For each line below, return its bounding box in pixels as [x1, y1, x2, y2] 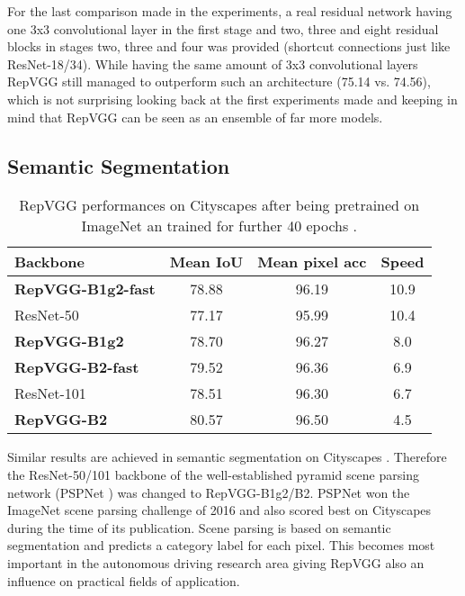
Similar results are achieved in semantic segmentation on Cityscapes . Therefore [7, 447, 447, 466]
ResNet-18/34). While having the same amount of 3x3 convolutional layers [7, 54, 418, 73]
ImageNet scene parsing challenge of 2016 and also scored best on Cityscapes [7, 501, 432, 519]
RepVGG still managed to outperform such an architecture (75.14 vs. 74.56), [7, 72, 431, 91]
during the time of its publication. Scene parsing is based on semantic [7, 518, 391, 537]
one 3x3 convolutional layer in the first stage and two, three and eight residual [7, 19, 439, 38]
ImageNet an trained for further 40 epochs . [81, 215, 358, 237]
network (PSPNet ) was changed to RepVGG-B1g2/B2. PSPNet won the [7, 483, 410, 501]
